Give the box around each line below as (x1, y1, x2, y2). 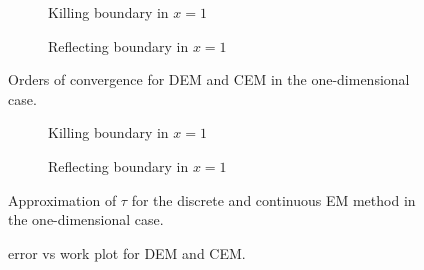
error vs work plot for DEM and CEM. (8, 242, 246, 263)
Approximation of (8, 189, 117, 210)
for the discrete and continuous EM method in (131, 189, 416, 210)
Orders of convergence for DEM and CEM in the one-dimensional (8, 69, 410, 90)
